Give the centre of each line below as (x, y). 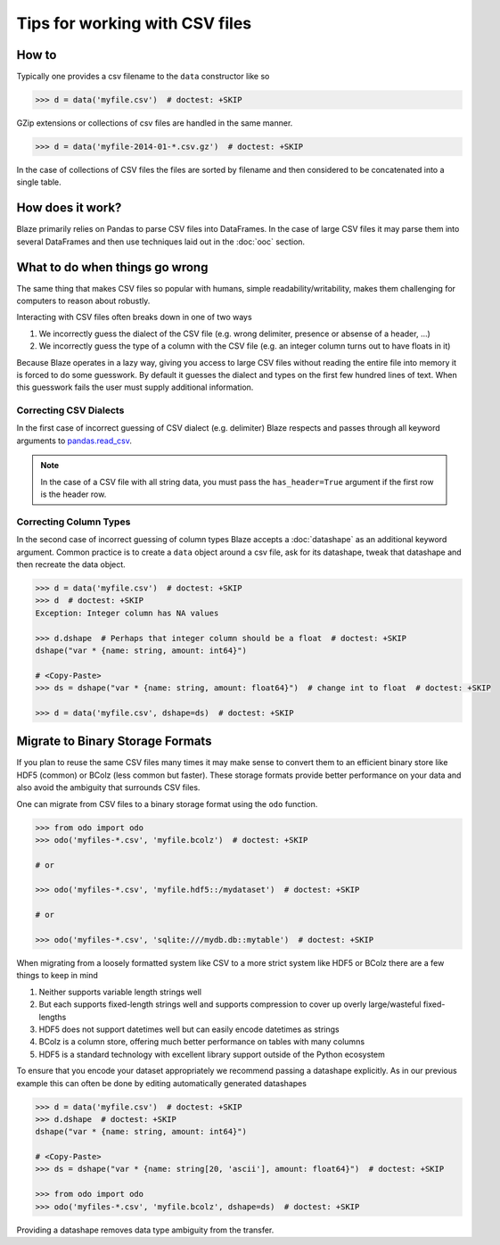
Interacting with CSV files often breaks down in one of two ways (135, 317)
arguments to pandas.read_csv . (74, 441)
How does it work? (69, 208)
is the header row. (74, 494)
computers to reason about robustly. (83, 301)
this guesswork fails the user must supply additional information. (135, 387)
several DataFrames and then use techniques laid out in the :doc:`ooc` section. (161, 242)
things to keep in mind (57, 976)
